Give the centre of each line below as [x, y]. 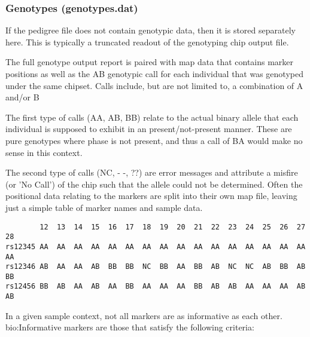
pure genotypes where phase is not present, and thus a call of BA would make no [154, 140]
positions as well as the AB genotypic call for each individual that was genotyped [154, 73]
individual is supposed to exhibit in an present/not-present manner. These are [149, 129]
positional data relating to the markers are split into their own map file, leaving [151, 196]
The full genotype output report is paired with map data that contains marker [150, 62]
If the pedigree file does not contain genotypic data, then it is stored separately [151, 30]
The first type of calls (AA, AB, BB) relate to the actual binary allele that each [152, 117]
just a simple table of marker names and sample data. [104, 207]
